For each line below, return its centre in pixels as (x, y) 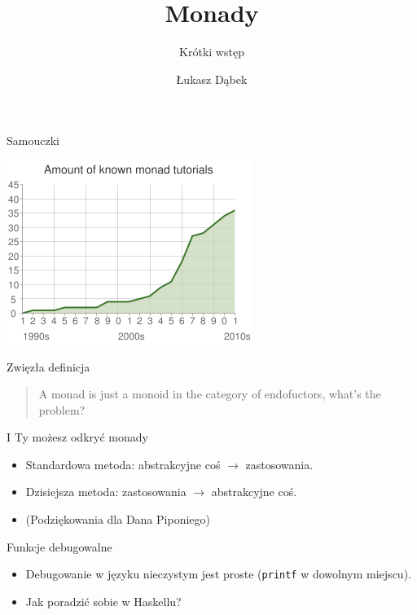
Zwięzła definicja (48, 366)
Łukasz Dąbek (212, 79)
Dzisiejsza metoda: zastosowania (106, 492)
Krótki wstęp (212, 52)
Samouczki (33, 141)
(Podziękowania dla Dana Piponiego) (118, 519)
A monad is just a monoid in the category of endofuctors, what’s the (210, 394)
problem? (62, 409)
